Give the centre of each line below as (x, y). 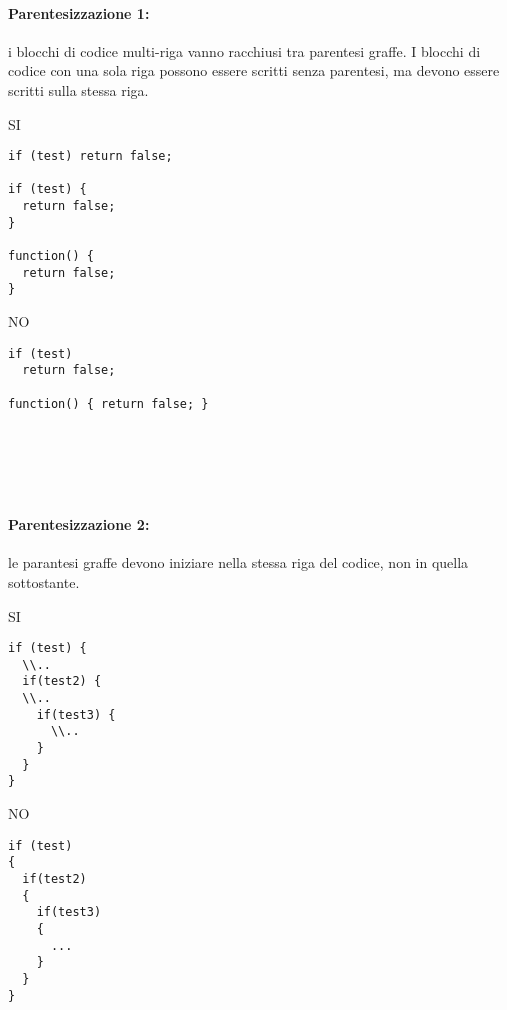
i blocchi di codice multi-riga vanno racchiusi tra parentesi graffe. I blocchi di (244, 50)
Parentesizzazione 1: (79, 12)
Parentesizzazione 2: (79, 524)
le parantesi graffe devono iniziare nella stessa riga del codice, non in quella (238, 562)
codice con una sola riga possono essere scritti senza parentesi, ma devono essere (254, 70)
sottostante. (44, 581)
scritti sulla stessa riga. (78, 89)
